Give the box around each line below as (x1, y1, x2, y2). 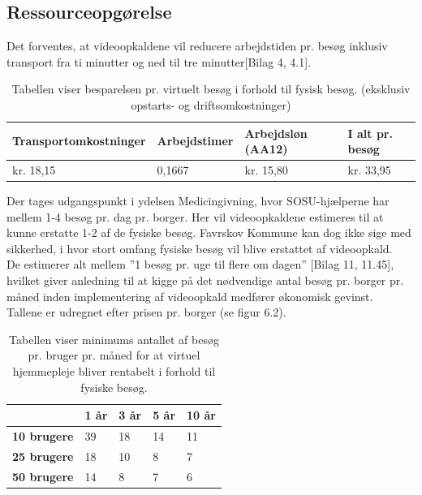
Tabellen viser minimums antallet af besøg (9, 330, 219, 347)
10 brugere (12, 428, 74, 445)
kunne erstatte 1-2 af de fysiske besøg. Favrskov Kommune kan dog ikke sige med (6, 224, 411, 241)
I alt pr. (347, 124, 393, 141)
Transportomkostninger (12, 132, 146, 149)
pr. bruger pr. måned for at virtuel (28, 346, 200, 364)
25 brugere (12, 447, 74, 464)
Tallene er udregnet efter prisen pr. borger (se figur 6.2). (6, 303, 286, 321)
